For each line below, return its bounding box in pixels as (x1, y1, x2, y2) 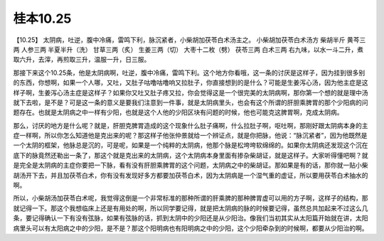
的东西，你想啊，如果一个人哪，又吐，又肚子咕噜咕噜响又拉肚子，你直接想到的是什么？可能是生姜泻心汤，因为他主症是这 (13, 78, 368, 87)
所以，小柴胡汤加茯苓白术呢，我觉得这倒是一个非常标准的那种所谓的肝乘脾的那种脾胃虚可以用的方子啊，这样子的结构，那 (13, 194, 368, 203)
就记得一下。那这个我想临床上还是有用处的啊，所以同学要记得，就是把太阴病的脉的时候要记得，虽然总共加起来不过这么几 (13, 203, 368, 213)
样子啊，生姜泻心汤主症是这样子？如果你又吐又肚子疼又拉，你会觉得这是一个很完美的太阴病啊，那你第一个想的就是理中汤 (13, 88, 368, 97)
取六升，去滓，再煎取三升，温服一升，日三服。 (13, 55, 151, 64)
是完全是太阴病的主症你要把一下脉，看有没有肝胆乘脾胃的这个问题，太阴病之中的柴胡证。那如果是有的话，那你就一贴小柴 (13, 161, 368, 170)
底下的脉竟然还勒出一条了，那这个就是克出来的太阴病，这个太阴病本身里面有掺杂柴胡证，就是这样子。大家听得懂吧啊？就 (13, 151, 368, 159)
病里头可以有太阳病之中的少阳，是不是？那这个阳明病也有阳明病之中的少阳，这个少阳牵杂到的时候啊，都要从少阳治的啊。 (13, 224, 368, 232)
